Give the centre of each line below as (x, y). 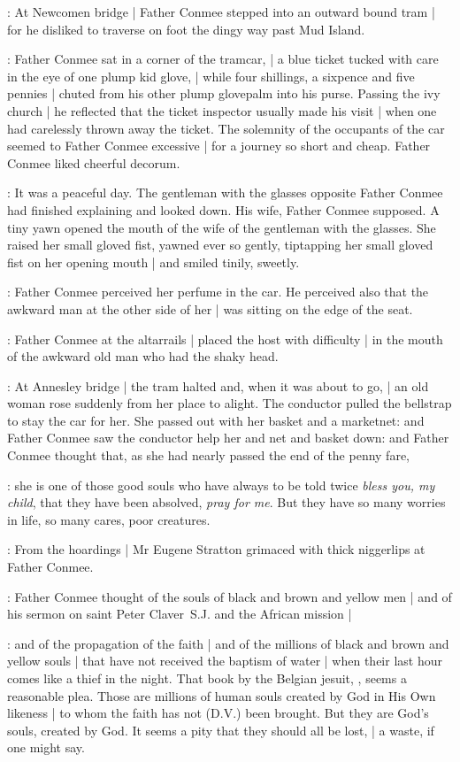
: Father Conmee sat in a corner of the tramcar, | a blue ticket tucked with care (223, 59)
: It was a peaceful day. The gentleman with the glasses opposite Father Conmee (225, 192)
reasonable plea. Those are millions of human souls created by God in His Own (222, 695)
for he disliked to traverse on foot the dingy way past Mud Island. (186, 29)
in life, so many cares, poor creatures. (109, 519)
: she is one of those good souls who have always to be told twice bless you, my (221, 485)
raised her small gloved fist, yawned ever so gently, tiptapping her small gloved (220, 245)
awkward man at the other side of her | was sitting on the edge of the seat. (210, 308)
